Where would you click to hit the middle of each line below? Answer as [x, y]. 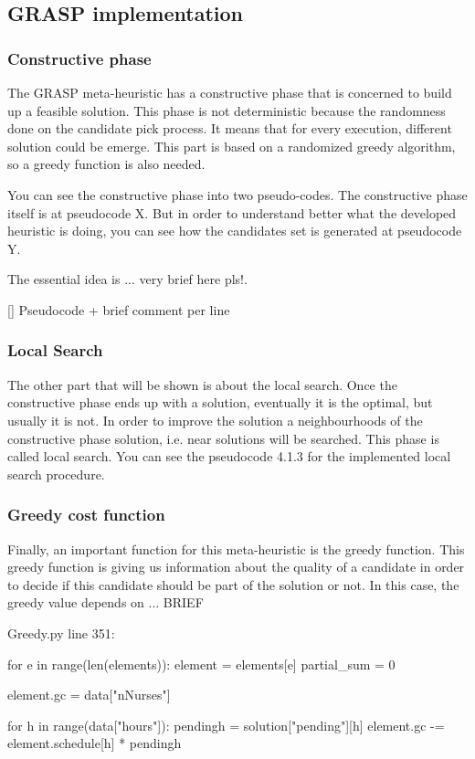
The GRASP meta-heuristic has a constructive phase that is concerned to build [230, 92]
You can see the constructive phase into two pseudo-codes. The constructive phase [237, 194]
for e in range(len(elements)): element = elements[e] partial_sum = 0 [201, 664]
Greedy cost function [86, 515]
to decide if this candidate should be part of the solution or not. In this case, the [233, 584]
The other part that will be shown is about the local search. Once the [202, 384]
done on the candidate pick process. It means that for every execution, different [230, 128]
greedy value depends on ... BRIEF [106, 602]
